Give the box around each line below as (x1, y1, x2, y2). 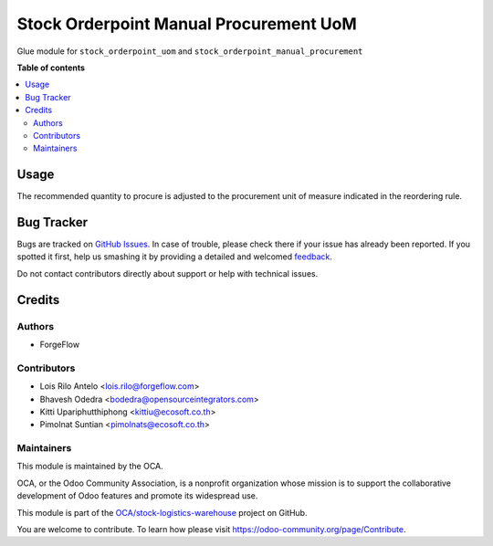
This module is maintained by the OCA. (16, 461, 163, 472)
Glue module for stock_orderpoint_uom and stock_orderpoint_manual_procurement (16, 46, 363, 57)
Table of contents (16, 62, 86, 73)
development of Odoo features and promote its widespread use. (16, 490, 258, 501)
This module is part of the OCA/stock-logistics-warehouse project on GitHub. (16, 507, 308, 518)
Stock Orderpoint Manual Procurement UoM (16, 14, 358, 34)
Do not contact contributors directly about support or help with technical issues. (16, 268, 319, 278)
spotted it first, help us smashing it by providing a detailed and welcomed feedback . (16, 251, 333, 262)
